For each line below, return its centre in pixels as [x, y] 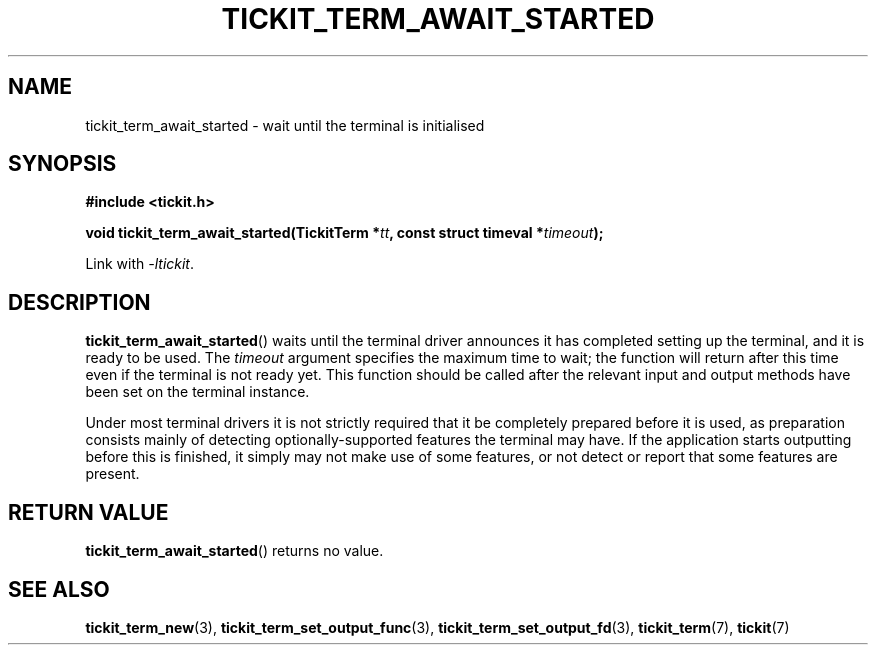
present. [112, 474]
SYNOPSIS [62, 164]
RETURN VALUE [88, 512]
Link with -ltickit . [140, 264]
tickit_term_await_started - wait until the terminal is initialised [285, 125]
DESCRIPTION [79, 302]
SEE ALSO [59, 589]
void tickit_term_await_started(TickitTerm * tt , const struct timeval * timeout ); [344, 233]
